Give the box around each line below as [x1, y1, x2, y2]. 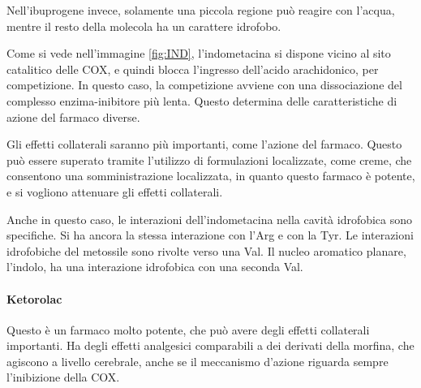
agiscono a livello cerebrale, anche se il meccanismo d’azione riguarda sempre [6, 352, 389, 369]
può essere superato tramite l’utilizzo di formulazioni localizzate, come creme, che [6, 151, 412, 168]
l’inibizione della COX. [6, 369, 120, 386]
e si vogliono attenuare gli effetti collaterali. [6, 183, 223, 200]
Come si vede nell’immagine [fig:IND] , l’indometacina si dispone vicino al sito [6, 45, 391, 62]
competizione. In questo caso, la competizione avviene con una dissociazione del [6, 76, 402, 93]
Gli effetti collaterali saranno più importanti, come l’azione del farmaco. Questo [6, 136, 402, 153]
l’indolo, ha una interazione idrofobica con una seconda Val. [6, 258, 303, 275]
